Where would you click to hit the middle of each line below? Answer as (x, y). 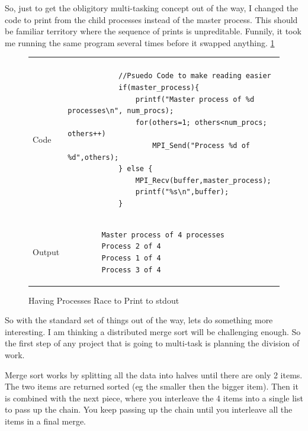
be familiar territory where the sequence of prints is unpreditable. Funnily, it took (153, 31)
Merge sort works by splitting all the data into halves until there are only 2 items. (154, 374)
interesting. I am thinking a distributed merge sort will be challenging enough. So (153, 331)
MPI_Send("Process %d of (201, 145)
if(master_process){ (159, 87)
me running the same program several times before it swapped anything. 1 (140, 42)
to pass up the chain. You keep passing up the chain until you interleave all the (149, 409)
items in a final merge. (45, 421)
